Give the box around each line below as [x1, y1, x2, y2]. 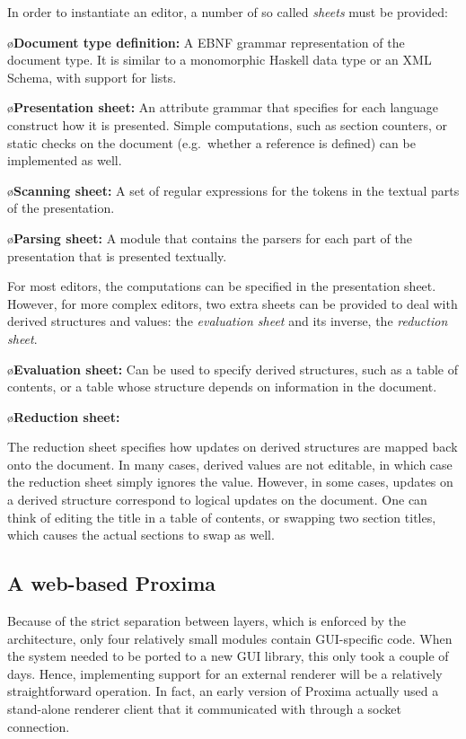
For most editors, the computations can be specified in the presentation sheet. [7, 277, 436, 295]
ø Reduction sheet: [7, 407, 120, 426]
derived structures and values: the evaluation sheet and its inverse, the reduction [7, 312, 448, 330]
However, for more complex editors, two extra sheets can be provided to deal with [7, 294, 458, 312]
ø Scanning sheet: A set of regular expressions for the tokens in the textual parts [7, 180, 460, 199]
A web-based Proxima [7, 569, 215, 597]
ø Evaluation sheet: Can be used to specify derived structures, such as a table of [7, 359, 459, 378]
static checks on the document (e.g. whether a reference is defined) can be [7, 133, 416, 152]
